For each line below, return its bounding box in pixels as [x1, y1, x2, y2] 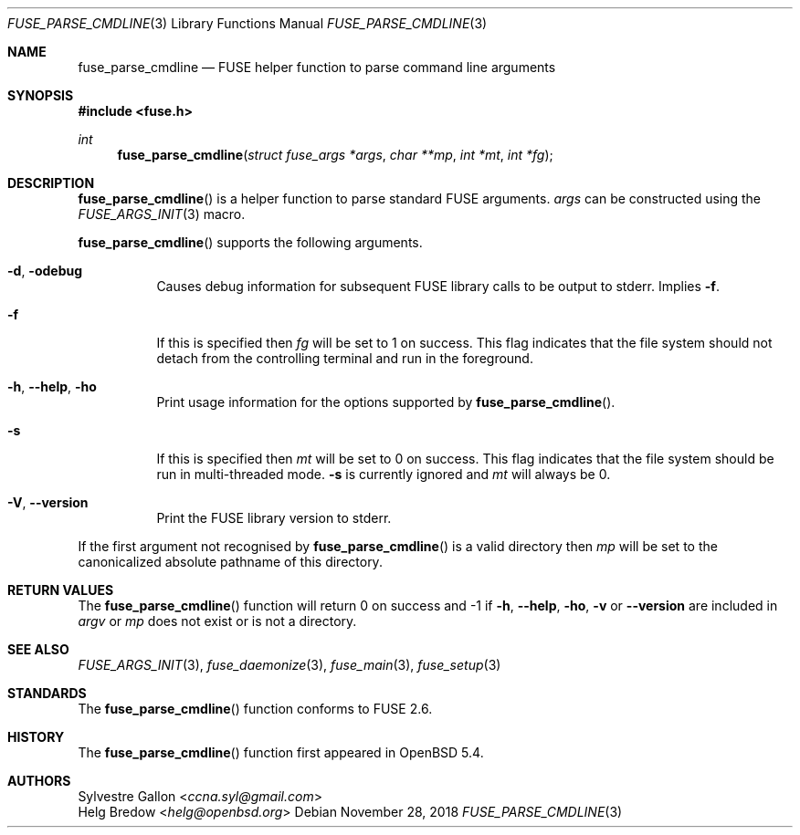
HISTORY [7, 729, 65, 745]
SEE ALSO [7, 642, 69, 657]
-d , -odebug [7, 263, 83, 278]
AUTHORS [7, 773, 71, 788]
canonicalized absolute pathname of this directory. [78, 554, 383, 569]
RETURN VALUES [7, 582, 114, 598]
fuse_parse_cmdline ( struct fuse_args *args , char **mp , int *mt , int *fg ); [117, 147, 553, 162]
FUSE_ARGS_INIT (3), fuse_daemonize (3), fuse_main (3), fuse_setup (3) [78, 657, 501, 673]
